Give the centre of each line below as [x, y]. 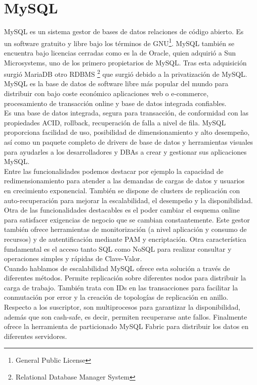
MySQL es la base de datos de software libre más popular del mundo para [116, 83]
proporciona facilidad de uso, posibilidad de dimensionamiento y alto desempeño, [127, 132]
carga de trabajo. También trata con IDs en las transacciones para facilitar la [121, 287]
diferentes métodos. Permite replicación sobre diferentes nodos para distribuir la [125, 278]
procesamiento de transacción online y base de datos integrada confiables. [115, 103]
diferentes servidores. [36, 336]
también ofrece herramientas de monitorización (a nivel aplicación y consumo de [126, 229]
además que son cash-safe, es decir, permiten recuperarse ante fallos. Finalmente [126, 316]
